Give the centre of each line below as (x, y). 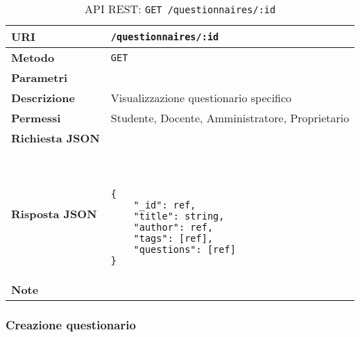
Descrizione (43, 98)
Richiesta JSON (55, 138)
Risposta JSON (54, 214)
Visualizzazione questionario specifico (201, 98)
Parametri (40, 77)
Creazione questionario (71, 324)
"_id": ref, (165, 205)
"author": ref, (173, 227)
